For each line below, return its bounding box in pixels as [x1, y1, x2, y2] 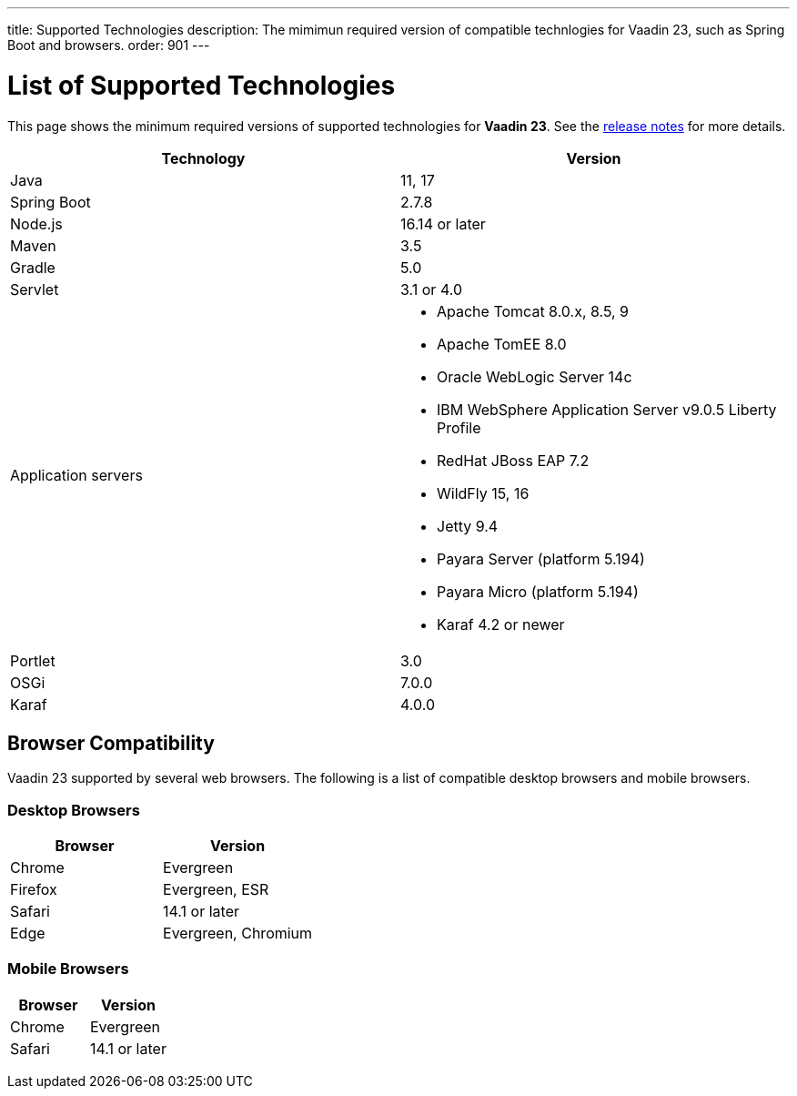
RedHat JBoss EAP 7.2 [437, 451, 590, 470]
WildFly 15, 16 [437, 483, 530, 502]
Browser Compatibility [7, 731, 215, 755]
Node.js [10, 214, 63, 233]
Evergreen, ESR [163, 880, 269, 899]
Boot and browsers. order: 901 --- [7, 37, 210, 53]
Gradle [10, 258, 55, 277]
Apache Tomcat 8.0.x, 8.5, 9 [437, 301, 630, 320]
